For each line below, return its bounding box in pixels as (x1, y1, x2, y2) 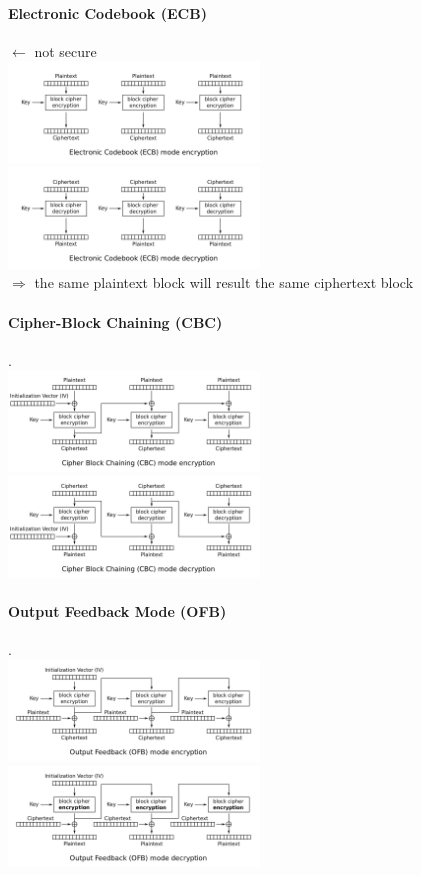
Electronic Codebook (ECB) (8, 2, 207, 23)
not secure (34, 40, 97, 61)
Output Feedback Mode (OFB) (8, 600, 227, 621)
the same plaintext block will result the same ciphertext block (34, 272, 414, 293)
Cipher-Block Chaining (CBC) (8, 311, 223, 332)
